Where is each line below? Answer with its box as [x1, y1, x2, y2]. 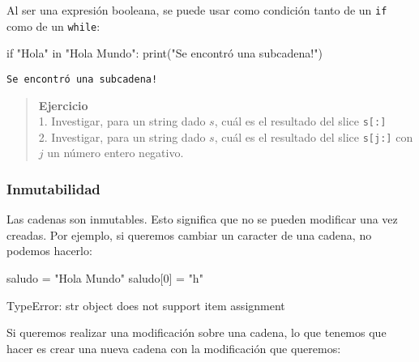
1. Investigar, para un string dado [38, 113, 206, 130]
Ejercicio [38, 96, 88, 113]
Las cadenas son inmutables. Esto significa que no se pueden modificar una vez [6, 211, 398, 228]
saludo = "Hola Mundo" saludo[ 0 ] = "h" [6, 270, 203, 287]
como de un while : [6, 17, 100, 34]
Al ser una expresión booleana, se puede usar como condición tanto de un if [6, 2, 387, 18]
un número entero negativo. [47, 144, 184, 161]
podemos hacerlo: [6, 242, 92, 259]
